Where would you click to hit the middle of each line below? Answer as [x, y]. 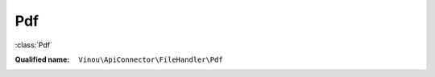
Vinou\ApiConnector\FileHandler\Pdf [151, 59]
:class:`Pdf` [33, 45]
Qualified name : [42, 59]
